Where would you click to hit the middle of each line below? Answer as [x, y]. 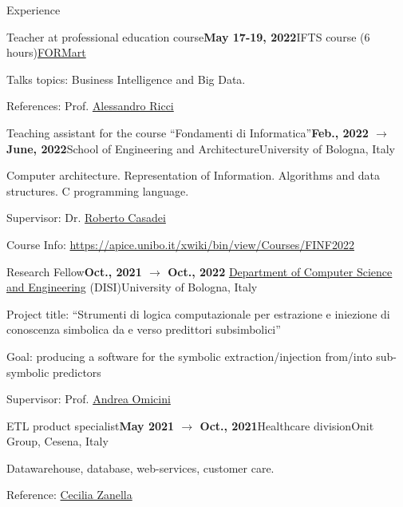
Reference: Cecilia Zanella [69, 495]
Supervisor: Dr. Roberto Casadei [86, 218]
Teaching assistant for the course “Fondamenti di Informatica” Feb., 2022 [188, 132]
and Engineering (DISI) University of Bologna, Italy [132, 287]
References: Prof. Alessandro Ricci [90, 106]
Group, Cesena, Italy [57, 441]
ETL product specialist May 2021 [91, 425]
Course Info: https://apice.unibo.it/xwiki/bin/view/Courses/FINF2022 [181, 244]
